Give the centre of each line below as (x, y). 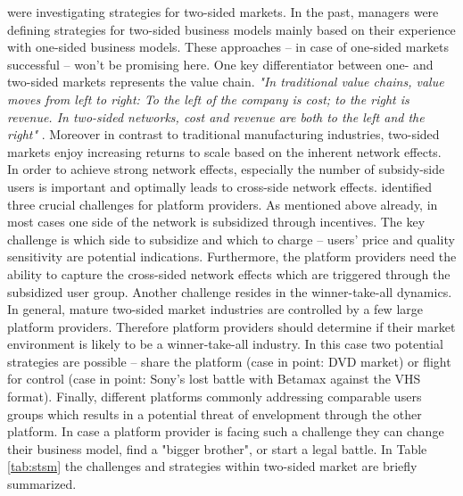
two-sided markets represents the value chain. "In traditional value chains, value (226, 82)
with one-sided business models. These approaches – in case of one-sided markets (228, 47)
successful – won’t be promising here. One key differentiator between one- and (220, 64)
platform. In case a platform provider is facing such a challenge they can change (226, 431)
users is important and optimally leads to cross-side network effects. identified (219, 186)
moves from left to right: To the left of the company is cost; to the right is (208, 99)
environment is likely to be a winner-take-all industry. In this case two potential (225, 344)
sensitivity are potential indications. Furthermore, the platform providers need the (232, 256)
